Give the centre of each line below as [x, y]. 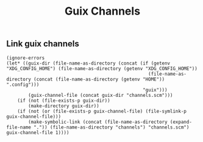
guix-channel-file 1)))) [38, 132]
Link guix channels [43, 44]
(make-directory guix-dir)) [64, 106]
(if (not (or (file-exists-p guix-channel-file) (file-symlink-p [102, 111]
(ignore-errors [26, 58]
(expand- [181, 122]
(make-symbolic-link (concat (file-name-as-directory [98, 122]
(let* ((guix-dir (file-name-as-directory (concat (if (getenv [88, 63]
